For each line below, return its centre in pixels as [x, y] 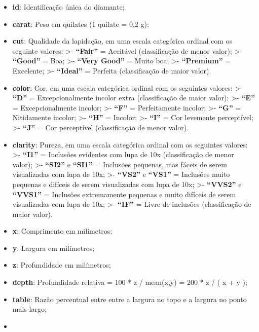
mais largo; [29, 309]
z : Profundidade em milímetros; [62, 265]
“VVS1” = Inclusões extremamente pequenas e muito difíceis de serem [124, 194]
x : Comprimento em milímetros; [62, 231]
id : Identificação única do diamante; [68, 7]
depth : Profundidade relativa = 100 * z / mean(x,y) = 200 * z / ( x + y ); [130, 282]
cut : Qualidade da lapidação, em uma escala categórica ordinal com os [122, 41]
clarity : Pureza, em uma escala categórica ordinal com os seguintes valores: [130, 144]
